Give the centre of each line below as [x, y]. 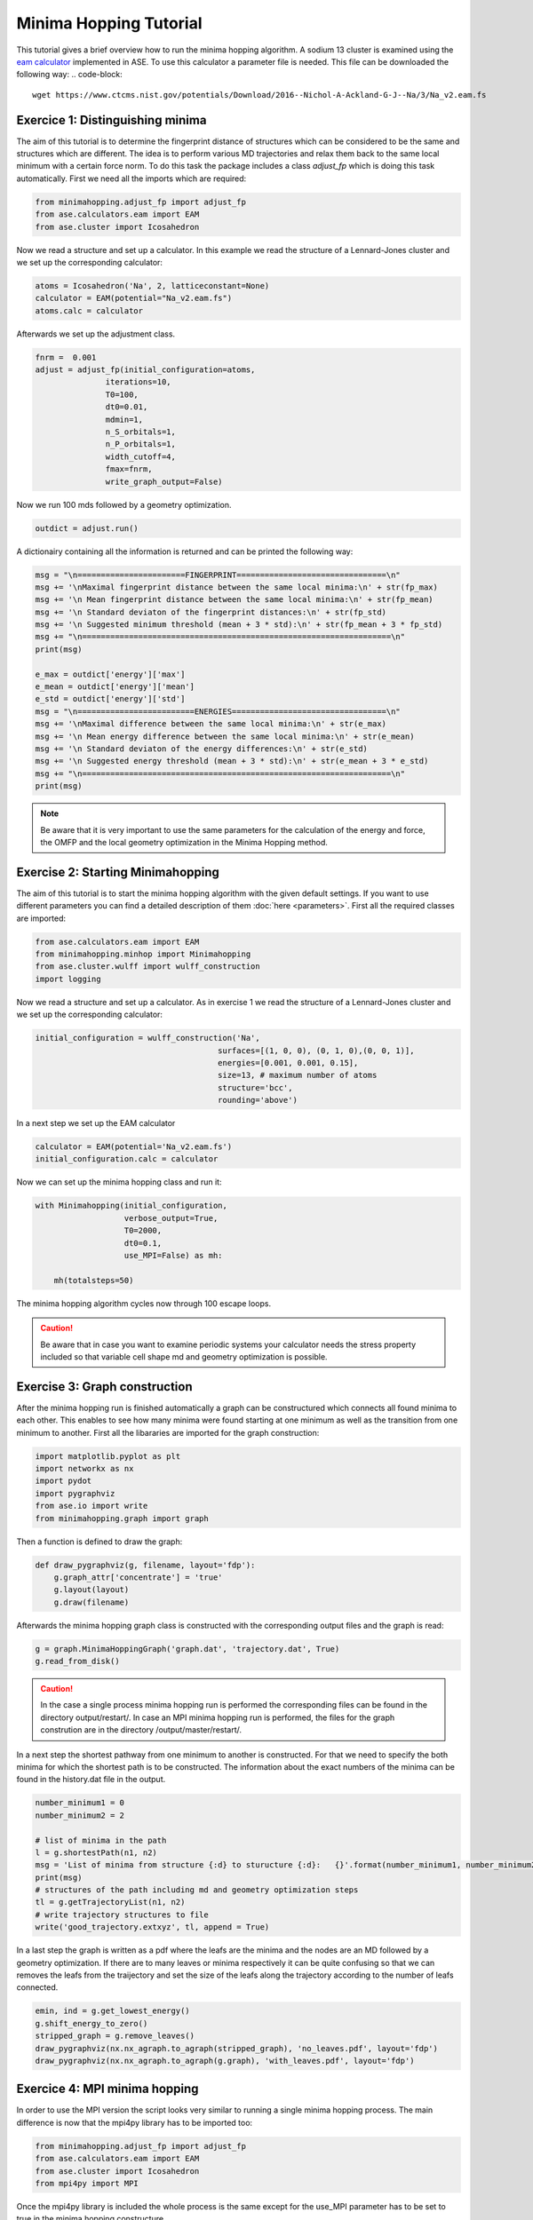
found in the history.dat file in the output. [91, 1780]
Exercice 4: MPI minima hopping [107, 2089]
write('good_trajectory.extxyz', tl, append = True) [152, 1927]
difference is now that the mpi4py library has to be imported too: [135, 2122]
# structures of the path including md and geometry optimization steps [197, 1890]
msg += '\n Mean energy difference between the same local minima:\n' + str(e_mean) [225, 736]
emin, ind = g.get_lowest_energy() [112, 2011]
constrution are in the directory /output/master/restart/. [141, 1730]
